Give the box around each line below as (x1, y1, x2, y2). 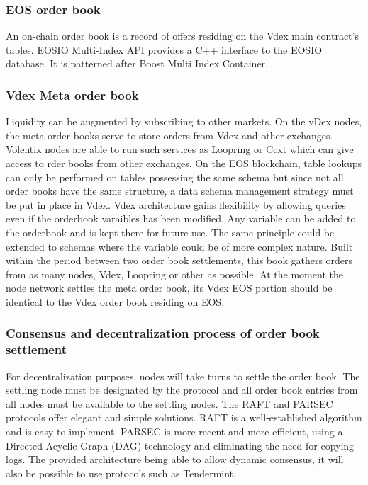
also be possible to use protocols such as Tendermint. (6, 465, 236, 480)
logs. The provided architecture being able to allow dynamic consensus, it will (6, 452, 344, 467)
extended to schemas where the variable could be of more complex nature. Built (6, 239, 353, 253)
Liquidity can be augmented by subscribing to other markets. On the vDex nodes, (6, 114, 362, 129)
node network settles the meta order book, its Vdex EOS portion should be (6, 280, 333, 295)
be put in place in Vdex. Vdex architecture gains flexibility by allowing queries (6, 197, 346, 212)
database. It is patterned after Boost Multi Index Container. (6, 56, 269, 71)
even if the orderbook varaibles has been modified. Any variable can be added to (6, 211, 356, 226)
